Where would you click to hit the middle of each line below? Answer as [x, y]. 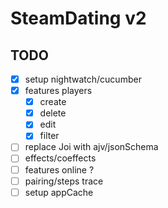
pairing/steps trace [64, 181]
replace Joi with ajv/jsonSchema [91, 147]
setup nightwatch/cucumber [83, 79]
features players [58, 91]
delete [53, 113]
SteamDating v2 [78, 18]
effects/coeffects [60, 158]
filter [49, 136]
